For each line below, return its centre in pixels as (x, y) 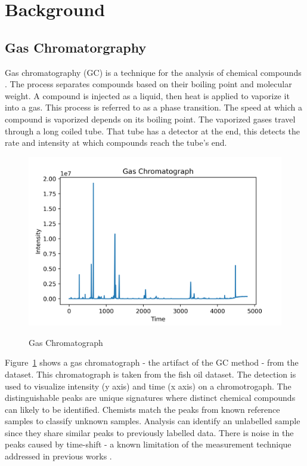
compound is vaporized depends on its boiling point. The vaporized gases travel (150, 119)
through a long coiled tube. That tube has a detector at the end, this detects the (152, 131)
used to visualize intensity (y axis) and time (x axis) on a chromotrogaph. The (148, 386)
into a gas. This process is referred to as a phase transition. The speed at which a (153, 107)
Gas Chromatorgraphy (76, 47)
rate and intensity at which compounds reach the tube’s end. (116, 142)
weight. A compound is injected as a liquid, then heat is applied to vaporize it (147, 95)
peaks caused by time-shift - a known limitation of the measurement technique (148, 444)
